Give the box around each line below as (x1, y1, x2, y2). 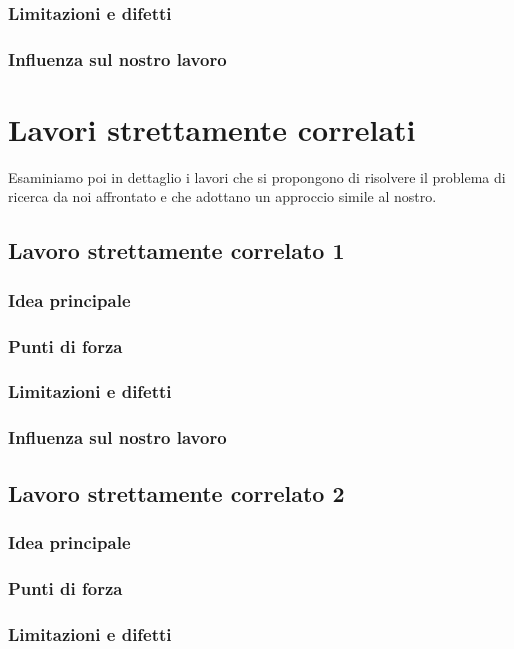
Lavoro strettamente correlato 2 (8, 477, 345, 508)
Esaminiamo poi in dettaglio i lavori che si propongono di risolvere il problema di (8, 166, 506, 187)
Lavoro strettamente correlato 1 (8, 235, 345, 266)
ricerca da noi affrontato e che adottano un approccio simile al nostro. (8, 186, 437, 207)
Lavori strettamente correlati (8, 108, 416, 149)
